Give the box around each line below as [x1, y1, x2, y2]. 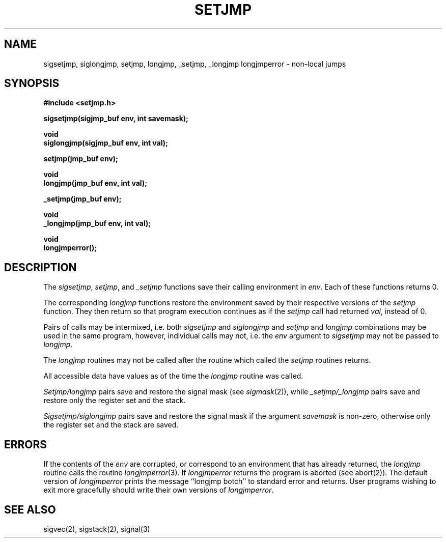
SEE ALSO [4, 503, 56, 516]
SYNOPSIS [4, 77, 60, 90]
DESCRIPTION [4, 261, 77, 274]
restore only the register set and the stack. [43, 396, 186, 405]
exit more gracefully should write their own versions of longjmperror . [43, 486, 274, 495]
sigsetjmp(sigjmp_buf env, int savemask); [43, 114, 188, 123]
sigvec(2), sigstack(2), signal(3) [43, 524, 150, 533]
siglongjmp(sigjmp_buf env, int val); [43, 138, 168, 148]
